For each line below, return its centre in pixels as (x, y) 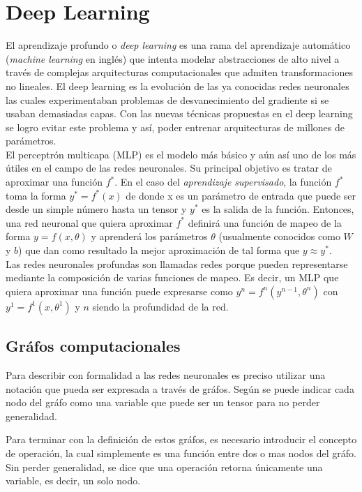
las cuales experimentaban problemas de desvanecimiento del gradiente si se (167, 99)
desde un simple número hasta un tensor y (96, 209)
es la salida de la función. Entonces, (278, 209)
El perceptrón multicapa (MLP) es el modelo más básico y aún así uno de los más (181, 154)
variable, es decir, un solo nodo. (73, 480)
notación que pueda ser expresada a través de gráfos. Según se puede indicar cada (180, 388)
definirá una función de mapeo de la (265, 222)
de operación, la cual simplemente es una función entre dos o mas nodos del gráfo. (181, 453)
